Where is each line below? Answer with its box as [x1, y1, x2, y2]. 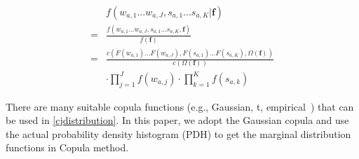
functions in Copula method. [6, 140, 129, 155]
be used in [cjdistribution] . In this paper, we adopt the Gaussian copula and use [6, 113, 349, 127]
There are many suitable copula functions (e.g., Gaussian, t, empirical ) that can [6, 99, 354, 113]
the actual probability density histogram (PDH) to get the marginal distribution [6, 126, 351, 141]
